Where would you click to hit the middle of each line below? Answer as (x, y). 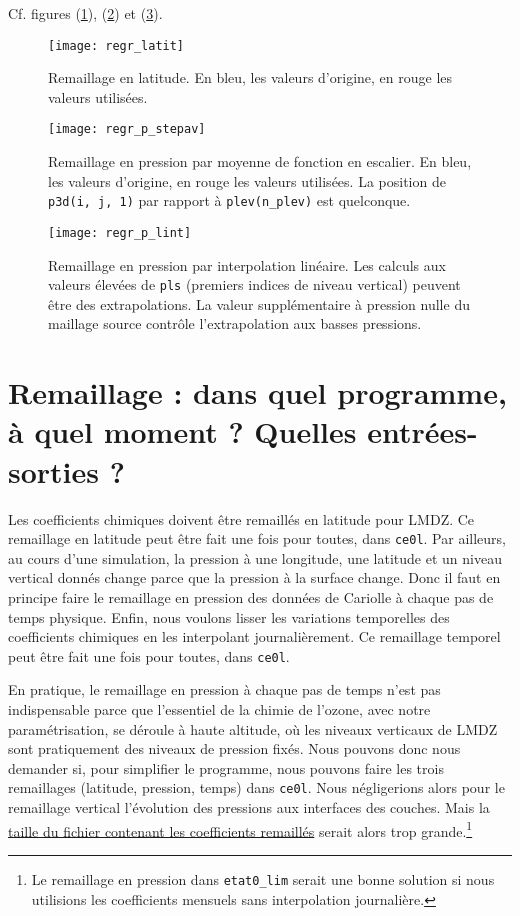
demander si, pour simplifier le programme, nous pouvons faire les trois (226, 767)
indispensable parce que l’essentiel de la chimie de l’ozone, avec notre (219, 709)
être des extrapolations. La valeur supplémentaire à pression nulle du (259, 303)
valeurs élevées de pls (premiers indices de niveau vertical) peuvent (254, 284)
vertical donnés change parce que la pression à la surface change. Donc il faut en (254, 577)
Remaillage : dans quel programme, (257, 392)
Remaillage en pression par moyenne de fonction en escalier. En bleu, (260, 161)
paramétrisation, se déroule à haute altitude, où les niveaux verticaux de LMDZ (253, 728)
